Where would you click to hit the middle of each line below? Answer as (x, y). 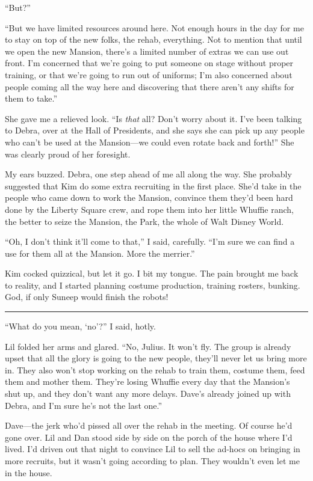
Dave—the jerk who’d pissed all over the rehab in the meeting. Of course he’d (149, 425)
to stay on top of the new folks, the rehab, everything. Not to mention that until (153, 39)
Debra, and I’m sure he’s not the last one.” (84, 405)
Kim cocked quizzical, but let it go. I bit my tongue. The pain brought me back (152, 273)
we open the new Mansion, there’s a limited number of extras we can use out (147, 51)
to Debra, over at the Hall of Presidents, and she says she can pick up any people (155, 130)
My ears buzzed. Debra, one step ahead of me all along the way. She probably (148, 174)
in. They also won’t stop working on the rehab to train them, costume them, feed (155, 369)
